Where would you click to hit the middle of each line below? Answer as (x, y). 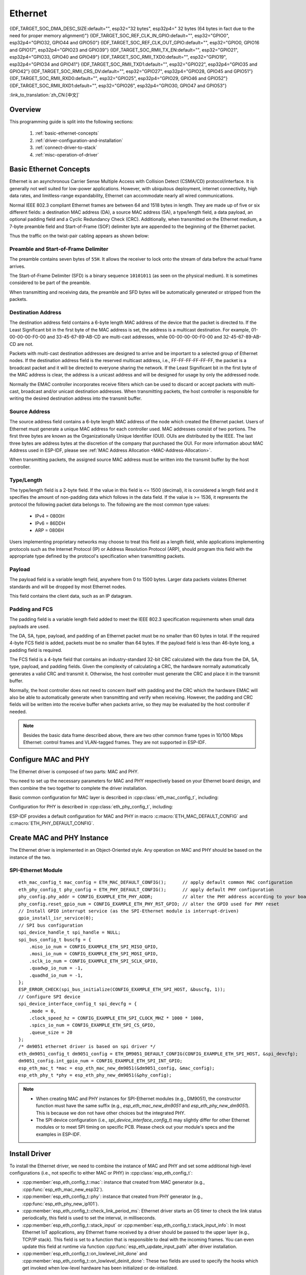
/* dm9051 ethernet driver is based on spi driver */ (87, 1047)
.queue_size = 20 (50, 1032)
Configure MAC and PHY (49, 759)
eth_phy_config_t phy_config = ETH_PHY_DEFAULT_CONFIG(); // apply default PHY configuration (146, 889)
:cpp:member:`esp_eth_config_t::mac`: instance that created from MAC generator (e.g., (113, 1182)
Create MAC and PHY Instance (59, 838)
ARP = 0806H (49, 530)
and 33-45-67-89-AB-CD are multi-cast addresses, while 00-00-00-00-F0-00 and (134, 337)
